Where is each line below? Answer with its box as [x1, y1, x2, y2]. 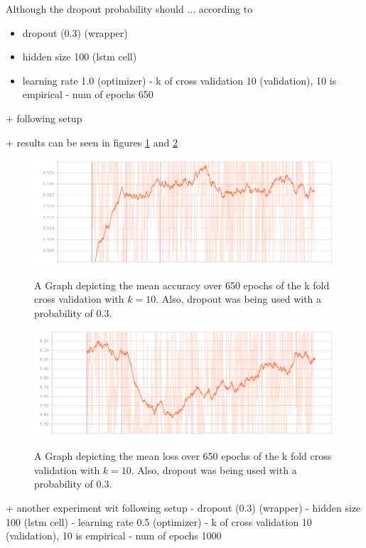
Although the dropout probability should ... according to [6, 1, 253, 16]
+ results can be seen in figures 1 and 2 [6, 134, 178, 149]
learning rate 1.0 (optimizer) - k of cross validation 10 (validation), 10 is [22, 72, 337, 87]
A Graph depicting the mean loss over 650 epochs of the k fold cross [34, 448, 332, 463]
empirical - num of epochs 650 [22, 87, 154, 102]
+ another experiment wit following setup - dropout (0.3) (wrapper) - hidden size [6, 500, 361, 515]
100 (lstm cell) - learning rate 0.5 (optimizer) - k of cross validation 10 [6, 514, 312, 529]
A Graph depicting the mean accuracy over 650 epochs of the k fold [34, 277, 330, 292]
